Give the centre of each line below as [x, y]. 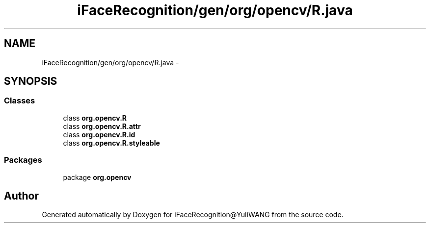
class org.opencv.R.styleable [111, 143]
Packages [23, 160]
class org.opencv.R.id [99, 134]
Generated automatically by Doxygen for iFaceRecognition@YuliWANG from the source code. [193, 215]
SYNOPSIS [31, 81]
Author [21, 196]
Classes [20, 101]
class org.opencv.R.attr [102, 126]
